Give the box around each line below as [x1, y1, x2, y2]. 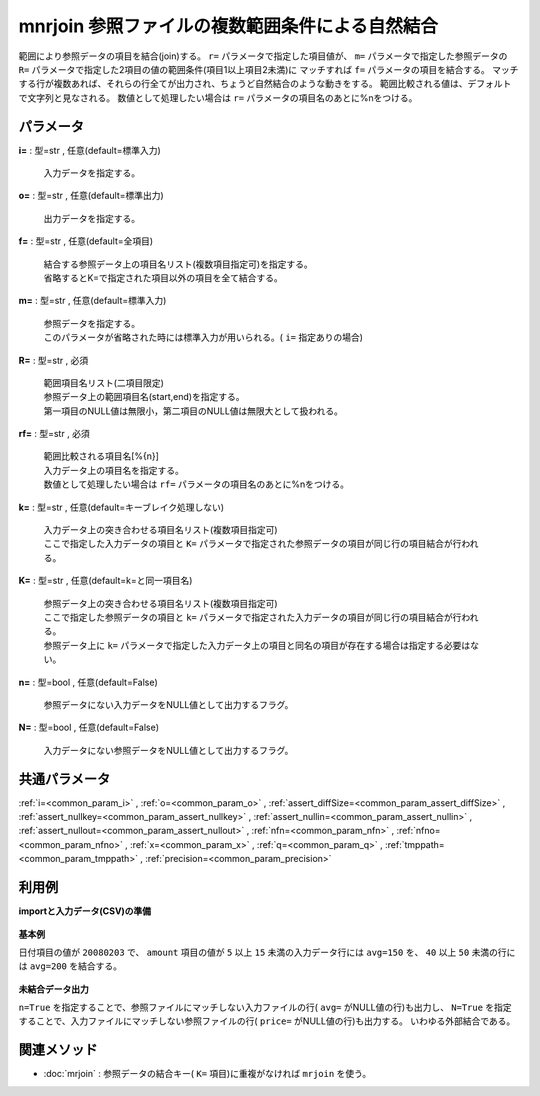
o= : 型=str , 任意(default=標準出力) [18, 190, 164, 202]
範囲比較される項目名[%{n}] [43, 450, 160, 462]
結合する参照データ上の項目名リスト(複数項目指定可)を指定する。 [43, 258, 314, 270]
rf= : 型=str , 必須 [18, 428, 90, 440]
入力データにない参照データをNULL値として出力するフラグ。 [43, 744, 294, 756]
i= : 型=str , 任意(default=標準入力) [18, 144, 162, 156]
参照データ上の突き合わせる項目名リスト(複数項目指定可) [43, 597, 279, 609]
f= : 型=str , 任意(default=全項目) [18, 235, 154, 247]
